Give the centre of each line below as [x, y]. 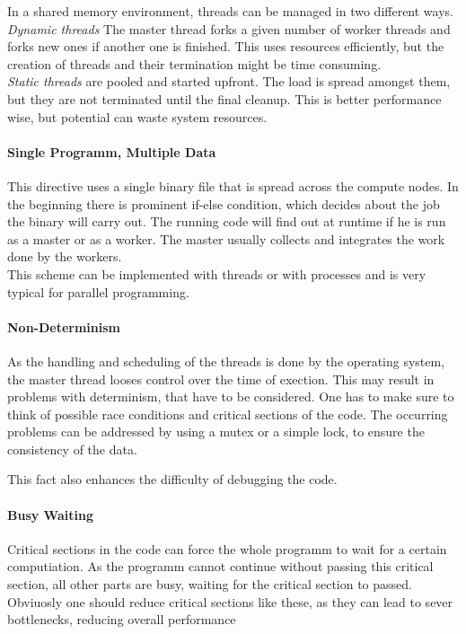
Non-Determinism [64, 326]
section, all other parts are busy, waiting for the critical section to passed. [210, 584]
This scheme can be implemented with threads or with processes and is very [217, 273]
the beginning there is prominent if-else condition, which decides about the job [224, 203]
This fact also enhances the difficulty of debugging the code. [172, 479]
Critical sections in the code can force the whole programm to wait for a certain [227, 548]
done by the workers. [65, 256]
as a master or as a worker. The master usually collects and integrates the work [226, 238]
